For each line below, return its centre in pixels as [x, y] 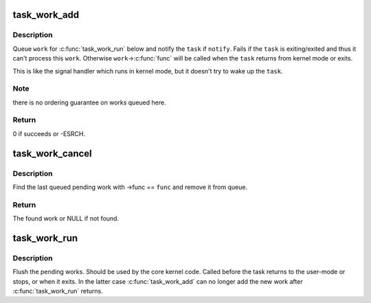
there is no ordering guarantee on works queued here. [89, 102]
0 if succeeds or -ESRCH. [49, 133]
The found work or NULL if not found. [66, 218]
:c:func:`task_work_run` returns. [58, 291]
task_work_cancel [52, 154]
